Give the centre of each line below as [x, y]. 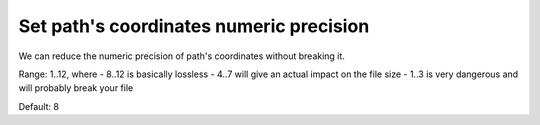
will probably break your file [76, 88]
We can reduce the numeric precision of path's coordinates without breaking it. [181, 56]
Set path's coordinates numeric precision [194, 26]
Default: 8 [39, 106]
